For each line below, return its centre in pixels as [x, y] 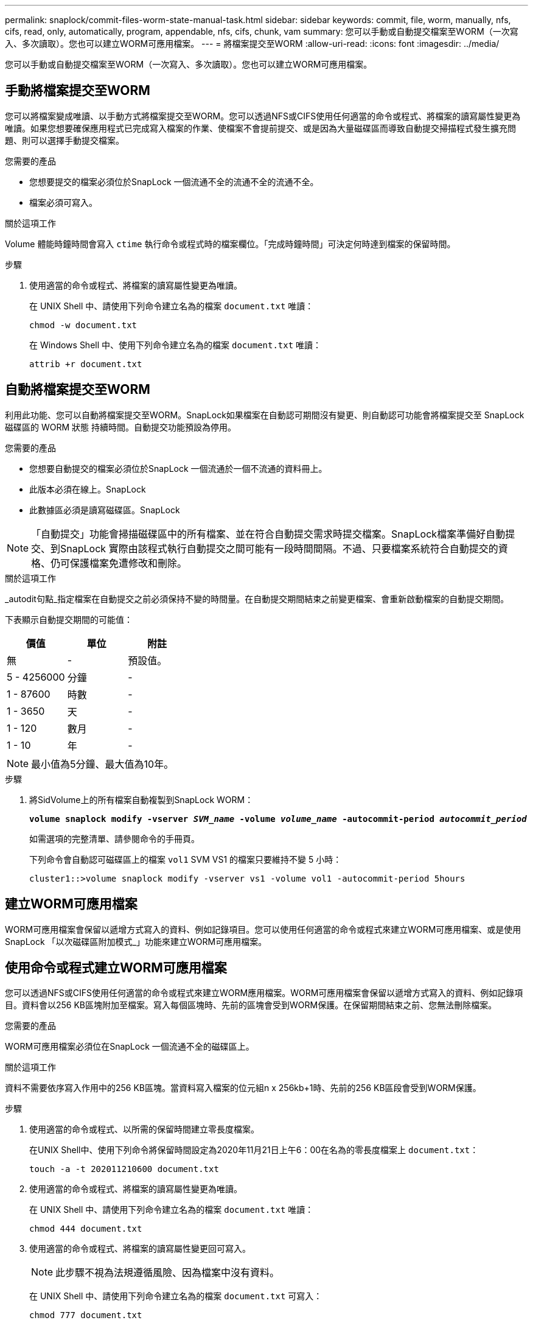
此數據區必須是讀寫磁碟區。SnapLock [105, 510]
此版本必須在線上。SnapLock [88, 489]
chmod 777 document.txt [86, 1315]
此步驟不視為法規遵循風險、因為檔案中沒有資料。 [168, 1273]
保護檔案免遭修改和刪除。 [129, 563]
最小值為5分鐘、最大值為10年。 [103, 764]
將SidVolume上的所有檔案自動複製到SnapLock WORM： [141, 799]
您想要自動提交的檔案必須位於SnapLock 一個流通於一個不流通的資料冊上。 [178, 468]
